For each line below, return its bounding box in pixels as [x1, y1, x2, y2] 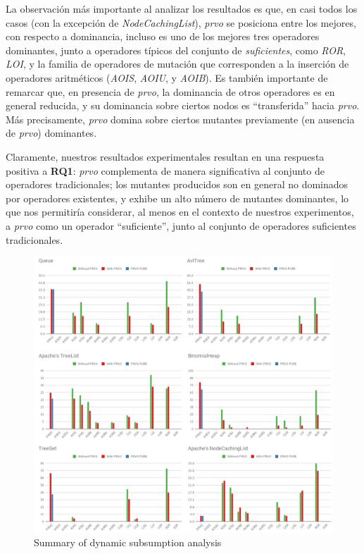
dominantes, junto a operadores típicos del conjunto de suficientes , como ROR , [6, 42, 346, 57]
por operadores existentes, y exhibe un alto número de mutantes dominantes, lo [6, 190, 349, 205]
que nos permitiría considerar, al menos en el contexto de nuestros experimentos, [6, 204, 354, 219]
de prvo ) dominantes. [6, 125, 97, 140]
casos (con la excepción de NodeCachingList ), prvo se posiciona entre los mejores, [6, 15, 356, 30]
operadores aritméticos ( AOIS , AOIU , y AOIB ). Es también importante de [6, 70, 328, 85]
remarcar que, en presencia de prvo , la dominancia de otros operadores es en [6, 84, 335, 99]
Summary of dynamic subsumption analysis [34, 535, 222, 550]
